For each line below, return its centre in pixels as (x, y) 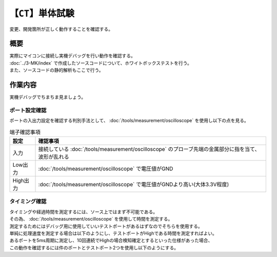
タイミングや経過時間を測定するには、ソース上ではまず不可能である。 (84, 212)
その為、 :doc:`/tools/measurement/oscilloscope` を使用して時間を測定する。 (91, 219)
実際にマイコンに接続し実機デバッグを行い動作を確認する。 (72, 56)
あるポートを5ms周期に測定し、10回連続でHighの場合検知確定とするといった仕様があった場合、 (111, 241)
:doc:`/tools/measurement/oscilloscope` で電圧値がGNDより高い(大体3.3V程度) (134, 185)
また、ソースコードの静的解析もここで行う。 (56, 70)
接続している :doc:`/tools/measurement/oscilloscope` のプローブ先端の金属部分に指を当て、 (149, 149)
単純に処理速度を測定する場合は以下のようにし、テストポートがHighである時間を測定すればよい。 (113, 233)
